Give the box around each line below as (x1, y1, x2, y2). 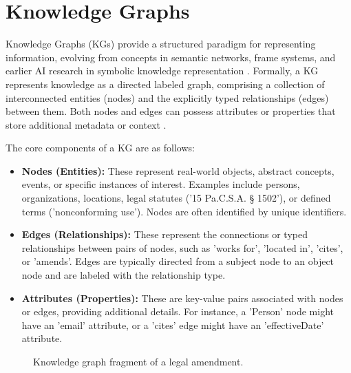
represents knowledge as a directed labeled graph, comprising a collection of (6, 76, 325, 91)
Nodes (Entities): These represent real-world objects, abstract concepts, (21, 163, 334, 178)
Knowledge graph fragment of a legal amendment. (33, 354, 244, 368)
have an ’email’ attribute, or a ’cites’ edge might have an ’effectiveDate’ (21, 317, 324, 332)
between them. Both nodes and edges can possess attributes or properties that (6, 104, 336, 118)
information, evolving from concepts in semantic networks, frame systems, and (6, 50, 336, 64)
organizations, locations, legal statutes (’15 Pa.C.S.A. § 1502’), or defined (21, 191, 331, 205)
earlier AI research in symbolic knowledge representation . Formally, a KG (6, 63, 319, 78)
